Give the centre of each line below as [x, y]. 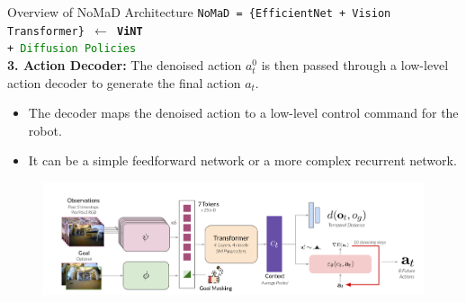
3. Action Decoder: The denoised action [125, 64]
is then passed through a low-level [355, 64]
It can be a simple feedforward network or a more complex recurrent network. [242, 160]
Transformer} [46, 31]
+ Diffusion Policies [72, 49]
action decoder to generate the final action [124, 82]
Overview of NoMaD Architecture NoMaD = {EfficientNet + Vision [199, 12]
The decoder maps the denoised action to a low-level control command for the [243, 113]
